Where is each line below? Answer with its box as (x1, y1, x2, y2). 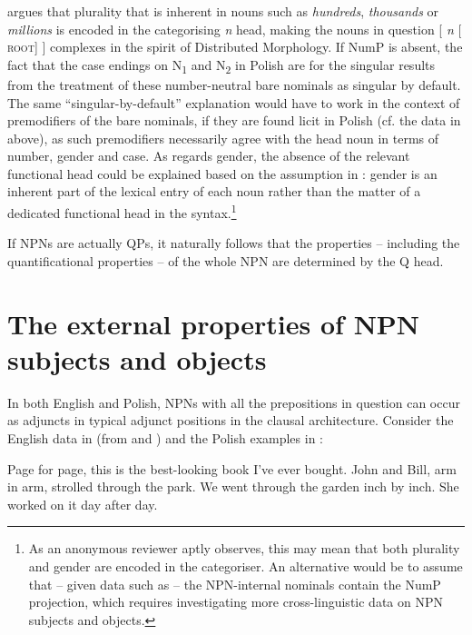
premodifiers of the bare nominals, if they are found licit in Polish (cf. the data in (7, 111, 461, 130)
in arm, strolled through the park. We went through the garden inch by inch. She (7, 477, 459, 496)
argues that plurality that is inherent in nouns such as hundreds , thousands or (7, 2, 439, 20)
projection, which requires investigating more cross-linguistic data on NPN (28, 592, 443, 611)
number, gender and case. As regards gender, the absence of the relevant (7, 146, 410, 165)
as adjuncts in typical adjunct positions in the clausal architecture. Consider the (7, 411, 454, 430)
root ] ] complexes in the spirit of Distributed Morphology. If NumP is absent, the (7, 37, 463, 56)
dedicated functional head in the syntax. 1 (7, 201, 237, 222)
